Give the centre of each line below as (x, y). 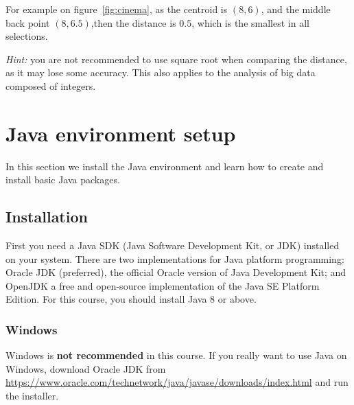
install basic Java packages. (63, 180)
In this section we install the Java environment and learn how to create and (165, 166)
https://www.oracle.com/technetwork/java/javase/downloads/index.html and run (177, 382)
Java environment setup (121, 133)
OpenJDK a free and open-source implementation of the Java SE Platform (163, 285)
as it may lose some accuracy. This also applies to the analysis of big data (161, 72)
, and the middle (296, 9)
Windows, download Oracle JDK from (86, 368)
